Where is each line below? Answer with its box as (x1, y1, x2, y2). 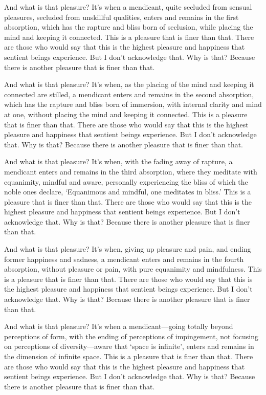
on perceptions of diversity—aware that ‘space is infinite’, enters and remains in (4, 341, 254, 352)
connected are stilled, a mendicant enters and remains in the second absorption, (4, 89, 254, 99)
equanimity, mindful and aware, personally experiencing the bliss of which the (4, 176, 248, 187)
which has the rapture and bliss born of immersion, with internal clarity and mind (4, 99, 262, 109)
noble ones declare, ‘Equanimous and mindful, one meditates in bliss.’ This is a (4, 186, 251, 197)
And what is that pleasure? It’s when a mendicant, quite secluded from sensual (4, 2, 252, 12)
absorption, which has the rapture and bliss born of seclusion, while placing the (4, 21, 253, 32)
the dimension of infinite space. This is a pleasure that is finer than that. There (4, 351, 253, 361)
